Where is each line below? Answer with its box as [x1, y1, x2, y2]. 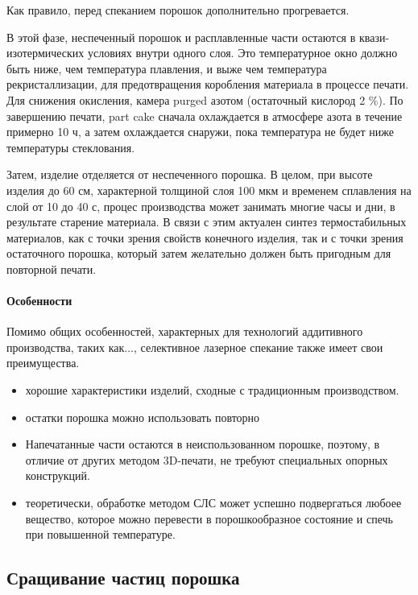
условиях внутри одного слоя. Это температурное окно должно [88, 44, 398, 61]
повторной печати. [6, 260, 97, 277]
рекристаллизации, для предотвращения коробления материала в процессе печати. [6, 76, 409, 93]
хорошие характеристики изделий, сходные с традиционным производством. [25, 382, 399, 399]
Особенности [6, 292, 72, 309]
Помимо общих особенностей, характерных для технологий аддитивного [6, 323, 363, 340]
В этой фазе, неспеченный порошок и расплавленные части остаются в [6, 28, 356, 45]
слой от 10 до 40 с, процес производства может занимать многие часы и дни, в [6, 197, 395, 214]
